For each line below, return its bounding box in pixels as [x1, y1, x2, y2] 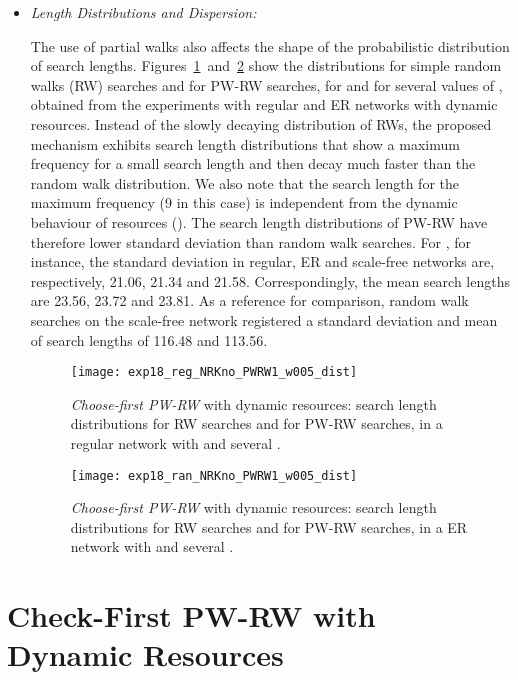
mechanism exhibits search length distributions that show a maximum [30, 133, 460, 154]
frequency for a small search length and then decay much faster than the [30, 153, 476, 174]
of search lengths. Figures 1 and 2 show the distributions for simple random [30, 55, 502, 76]
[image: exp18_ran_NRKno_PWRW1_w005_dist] [70, 468, 358, 483]
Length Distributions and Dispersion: [30, 2, 257, 22]
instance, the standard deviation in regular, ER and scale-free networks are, [30, 251, 495, 272]
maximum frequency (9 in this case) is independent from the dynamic [30, 192, 458, 213]
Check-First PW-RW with [7, 595, 376, 636]
